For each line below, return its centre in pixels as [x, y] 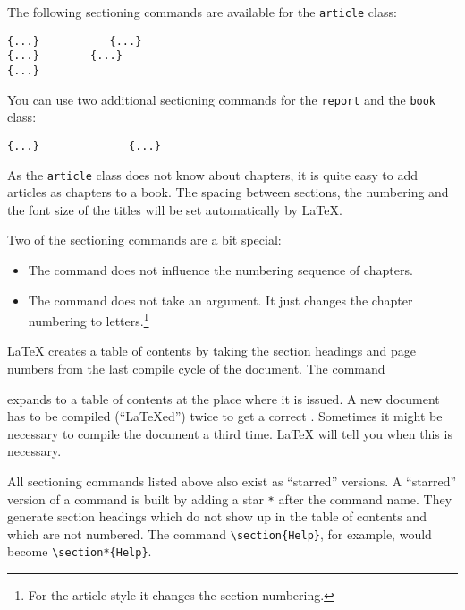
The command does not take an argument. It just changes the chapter [220, 300]
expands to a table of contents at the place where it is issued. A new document [224, 398]
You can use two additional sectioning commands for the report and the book [222, 99]
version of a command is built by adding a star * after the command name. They [230, 498]
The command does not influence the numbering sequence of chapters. [220, 269]
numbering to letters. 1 [89, 319]
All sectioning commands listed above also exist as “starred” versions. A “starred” [232, 481]
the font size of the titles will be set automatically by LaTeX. [175, 209]
